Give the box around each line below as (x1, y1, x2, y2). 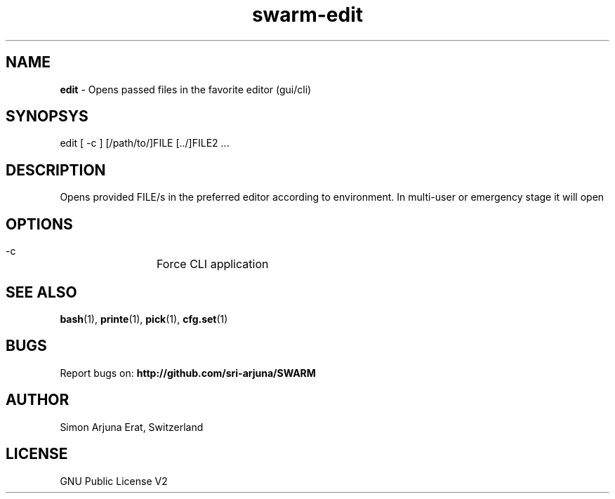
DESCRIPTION (6, 161, 106, 179)
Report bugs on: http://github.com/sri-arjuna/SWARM (60, 366, 316, 379)
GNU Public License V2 (60, 474, 168, 487)
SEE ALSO (6, 283, 77, 301)
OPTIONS (6, 215, 73, 233)
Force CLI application (157, 257, 269, 272)
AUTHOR (6, 391, 70, 409)
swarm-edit (251, 3, 364, 27)
